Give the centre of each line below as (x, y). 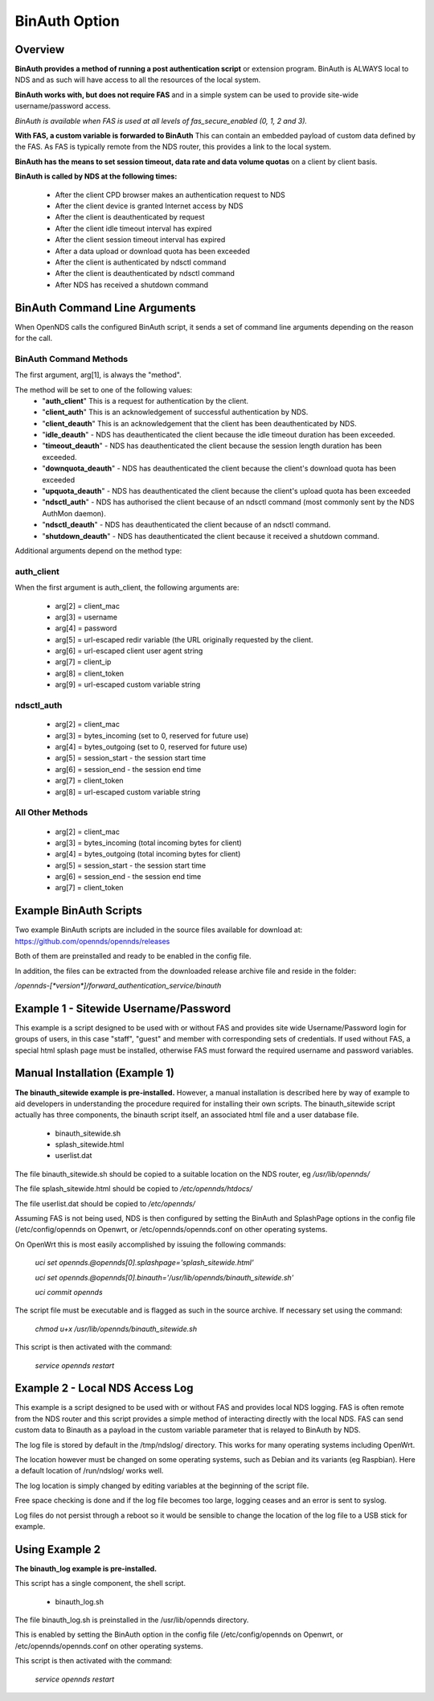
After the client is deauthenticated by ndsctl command (145, 273)
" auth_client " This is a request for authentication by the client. (145, 401)
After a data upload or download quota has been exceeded (153, 251)
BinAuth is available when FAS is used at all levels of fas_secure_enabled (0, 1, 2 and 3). (161, 121)
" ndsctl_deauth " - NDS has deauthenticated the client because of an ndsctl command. (186, 525)
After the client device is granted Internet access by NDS (149, 206)
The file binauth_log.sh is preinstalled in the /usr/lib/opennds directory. (132, 1620)
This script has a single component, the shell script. (100, 1584)
